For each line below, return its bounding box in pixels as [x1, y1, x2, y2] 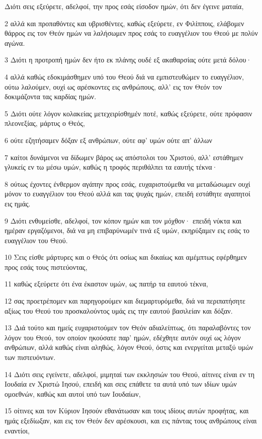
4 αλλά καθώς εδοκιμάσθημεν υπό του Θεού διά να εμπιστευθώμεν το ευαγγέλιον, [5, 71, 244, 82]
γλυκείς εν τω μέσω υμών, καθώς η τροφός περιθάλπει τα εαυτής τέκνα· [5, 162, 218, 172]
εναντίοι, [5, 425, 30, 435]
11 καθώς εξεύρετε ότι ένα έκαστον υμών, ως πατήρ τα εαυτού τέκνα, [5, 278, 208, 289]
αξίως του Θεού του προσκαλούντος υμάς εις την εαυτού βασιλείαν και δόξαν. [5, 305, 233, 316]
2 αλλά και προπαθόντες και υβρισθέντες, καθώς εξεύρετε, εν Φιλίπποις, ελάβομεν [5, 18, 244, 28]
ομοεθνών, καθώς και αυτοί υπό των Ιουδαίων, [5, 388, 141, 399]
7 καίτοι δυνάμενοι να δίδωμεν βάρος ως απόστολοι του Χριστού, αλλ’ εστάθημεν [5, 152, 243, 162]
